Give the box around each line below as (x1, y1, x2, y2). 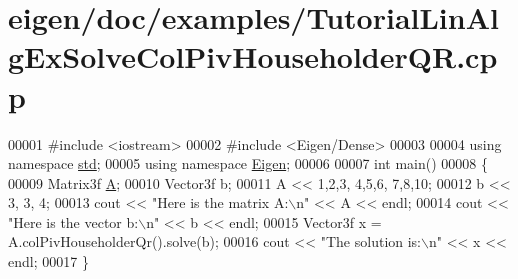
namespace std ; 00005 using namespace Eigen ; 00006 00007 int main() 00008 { (8, 153, 489, 174)
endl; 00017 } (8, 251, 89, 272)
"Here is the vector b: (8, 211, 139, 232)
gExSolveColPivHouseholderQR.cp (8, 36, 498, 77)
